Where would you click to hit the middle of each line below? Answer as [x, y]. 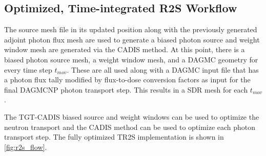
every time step [28, 69]
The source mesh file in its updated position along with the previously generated [131, 29]
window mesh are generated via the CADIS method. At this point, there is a [125, 49]
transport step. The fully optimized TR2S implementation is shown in [114, 137]
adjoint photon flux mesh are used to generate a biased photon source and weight [132, 39]
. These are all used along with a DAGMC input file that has [163, 69]
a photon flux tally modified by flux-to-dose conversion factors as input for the [127, 80]
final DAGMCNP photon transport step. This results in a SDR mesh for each [126, 89]
